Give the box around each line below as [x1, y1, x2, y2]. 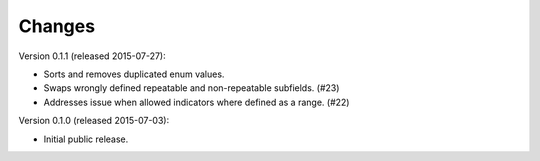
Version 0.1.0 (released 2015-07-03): [18, 115, 170, 127]
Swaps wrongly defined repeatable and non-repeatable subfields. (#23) [43, 82, 340, 94]
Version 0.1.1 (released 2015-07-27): [18, 50, 166, 62]
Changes [18, 15, 95, 37]
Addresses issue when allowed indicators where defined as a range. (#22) [43, 96, 350, 108]
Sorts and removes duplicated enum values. [43, 68, 225, 80]
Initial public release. [43, 133, 129, 145]
